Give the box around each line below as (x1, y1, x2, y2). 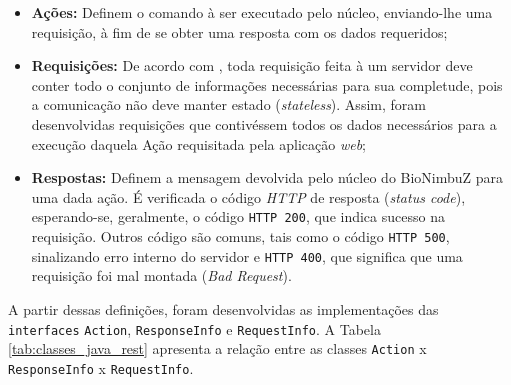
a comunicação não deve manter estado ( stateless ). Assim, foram (31, 94, 426, 115)
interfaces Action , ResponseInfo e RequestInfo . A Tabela (8, 318, 381, 339)
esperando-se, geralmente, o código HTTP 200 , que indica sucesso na (31, 206, 445, 227)
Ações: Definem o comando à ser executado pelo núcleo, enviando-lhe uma (31, 2, 493, 22)
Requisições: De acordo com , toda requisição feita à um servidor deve (31, 55, 473, 76)
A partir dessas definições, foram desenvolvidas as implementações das (8, 298, 439, 319)
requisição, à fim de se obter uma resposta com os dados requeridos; (31, 21, 448, 42)
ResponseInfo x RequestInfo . (8, 357, 194, 378)
